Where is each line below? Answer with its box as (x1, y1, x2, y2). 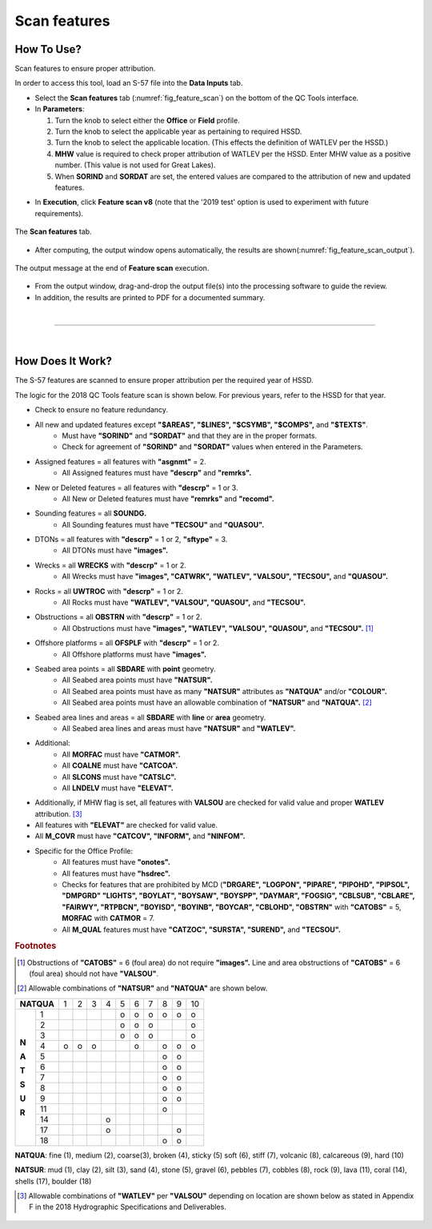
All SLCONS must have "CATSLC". (62, 772, 177, 781)
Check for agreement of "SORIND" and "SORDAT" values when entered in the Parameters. (62, 442, 363, 452)
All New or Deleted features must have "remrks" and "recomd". (62, 493, 275, 504)
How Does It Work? (14, 355, 112, 368)
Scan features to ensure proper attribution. (14, 64, 156, 74)
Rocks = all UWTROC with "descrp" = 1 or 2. (34, 586, 183, 596)
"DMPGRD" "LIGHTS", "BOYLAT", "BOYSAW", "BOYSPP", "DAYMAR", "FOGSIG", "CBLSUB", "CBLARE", (62, 891, 415, 901)
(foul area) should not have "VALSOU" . (29, 969, 159, 978)
